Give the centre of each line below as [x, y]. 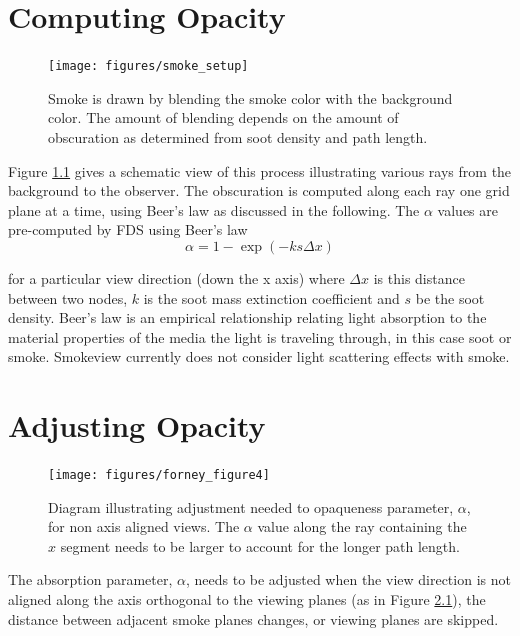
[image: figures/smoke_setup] [148, 66]
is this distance [419, 277]
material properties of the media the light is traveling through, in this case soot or [260, 336]
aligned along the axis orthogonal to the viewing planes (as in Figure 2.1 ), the [247, 599]
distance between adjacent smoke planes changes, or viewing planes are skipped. [253, 618]
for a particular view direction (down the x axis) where [176, 277]
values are [467, 209]
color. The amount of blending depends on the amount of [223, 117]
